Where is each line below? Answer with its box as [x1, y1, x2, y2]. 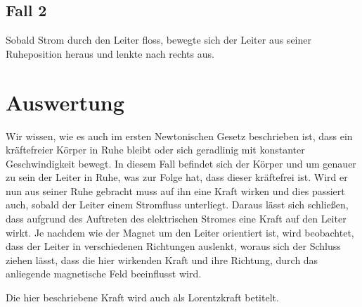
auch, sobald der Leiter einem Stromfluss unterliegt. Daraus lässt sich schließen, [6, 197, 349, 212]
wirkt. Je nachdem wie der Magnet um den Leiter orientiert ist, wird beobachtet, [6, 225, 354, 239]
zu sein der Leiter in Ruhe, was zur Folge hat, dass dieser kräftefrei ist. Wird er [6, 170, 348, 184]
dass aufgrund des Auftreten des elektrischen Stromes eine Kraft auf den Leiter [6, 211, 347, 226]
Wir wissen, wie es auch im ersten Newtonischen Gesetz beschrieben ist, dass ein [6, 128, 353, 143]
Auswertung [6, 87, 124, 116]
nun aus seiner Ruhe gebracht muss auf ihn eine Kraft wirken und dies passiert [6, 183, 345, 198]
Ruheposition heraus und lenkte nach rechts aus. [6, 46, 214, 61]
